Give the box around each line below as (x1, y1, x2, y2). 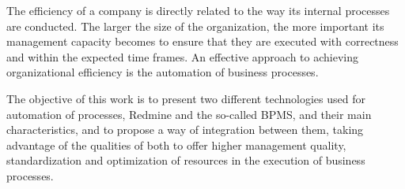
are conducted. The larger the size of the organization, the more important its (6, 17, 384, 34)
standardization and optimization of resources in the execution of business (6, 152, 365, 169)
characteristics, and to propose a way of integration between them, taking (6, 121, 364, 138)
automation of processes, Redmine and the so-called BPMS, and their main (6, 106, 372, 122)
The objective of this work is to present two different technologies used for (6, 90, 365, 106)
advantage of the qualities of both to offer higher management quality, (6, 136, 346, 153)
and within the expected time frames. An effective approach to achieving (6, 48, 359, 65)
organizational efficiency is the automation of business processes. (6, 64, 319, 80)
